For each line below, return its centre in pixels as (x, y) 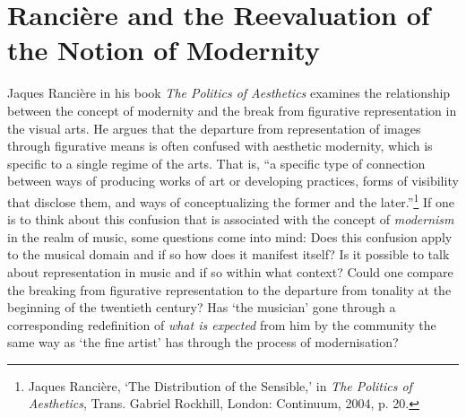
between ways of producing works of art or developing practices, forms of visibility (233, 181)
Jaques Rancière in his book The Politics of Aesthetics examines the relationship (229, 93)
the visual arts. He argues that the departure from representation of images (214, 128)
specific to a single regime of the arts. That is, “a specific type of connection (216, 163)
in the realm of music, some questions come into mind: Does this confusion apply (230, 236)
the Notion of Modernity (164, 50)
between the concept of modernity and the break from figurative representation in (232, 110)
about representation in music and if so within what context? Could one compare (230, 271)
